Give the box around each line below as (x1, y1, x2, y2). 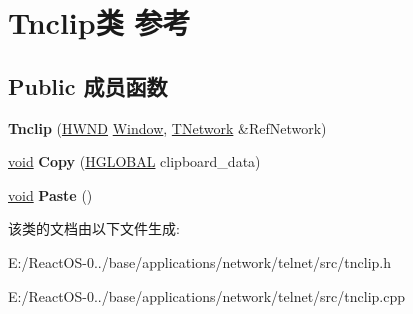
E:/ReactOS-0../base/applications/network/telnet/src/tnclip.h (8, 251, 392, 272)
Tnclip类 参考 (8, 2, 191, 43)
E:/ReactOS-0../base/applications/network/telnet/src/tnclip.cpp (8, 285, 406, 306)
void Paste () (8, 184, 93, 205)
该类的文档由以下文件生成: (8, 218, 180, 239)
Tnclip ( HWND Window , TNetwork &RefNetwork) (8, 117, 327, 138)
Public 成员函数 (8, 70, 168, 101)
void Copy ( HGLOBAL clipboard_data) (8, 151, 261, 172)
